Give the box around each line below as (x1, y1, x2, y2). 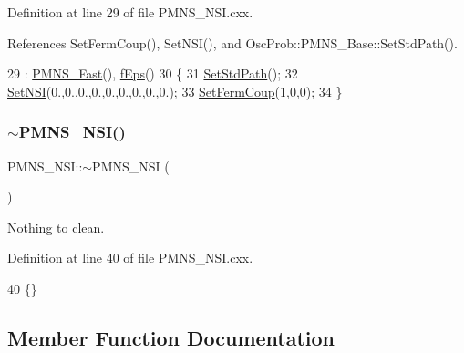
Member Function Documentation (7, 323, 335, 351)
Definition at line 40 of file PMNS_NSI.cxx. (7, 248, 253, 267)
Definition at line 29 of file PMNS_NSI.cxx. (7, 3, 253, 21)
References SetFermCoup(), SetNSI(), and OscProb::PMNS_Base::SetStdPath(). (7, 33, 458, 52)
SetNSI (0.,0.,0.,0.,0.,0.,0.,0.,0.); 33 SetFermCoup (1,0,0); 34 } (7, 81, 343, 100)
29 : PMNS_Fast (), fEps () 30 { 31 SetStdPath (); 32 (7, 64, 298, 83)
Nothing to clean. (7, 217, 105, 236)
